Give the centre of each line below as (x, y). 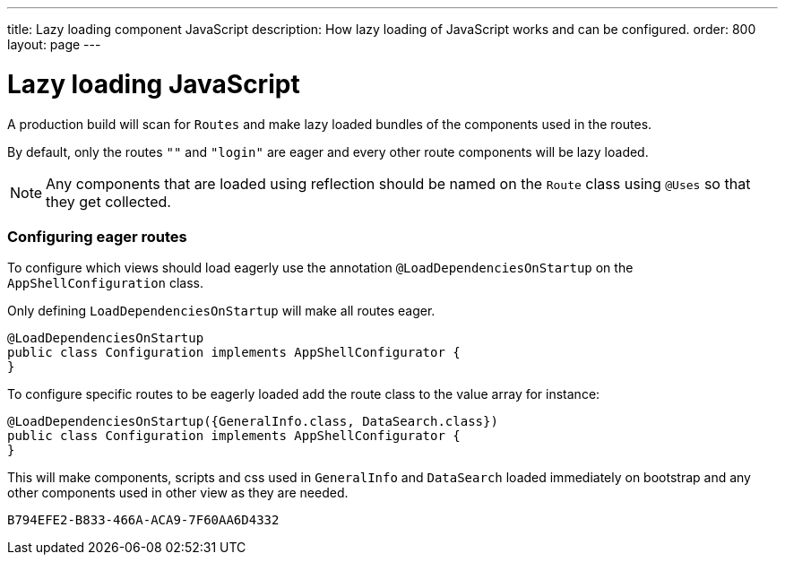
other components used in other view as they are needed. (178, 493)
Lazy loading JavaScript (154, 84)
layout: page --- (54, 44)
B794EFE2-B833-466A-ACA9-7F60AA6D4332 (143, 520)
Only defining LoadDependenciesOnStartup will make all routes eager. (221, 311)
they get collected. (108, 201)
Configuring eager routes (97, 236)
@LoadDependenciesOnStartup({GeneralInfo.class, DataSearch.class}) (253, 422)
